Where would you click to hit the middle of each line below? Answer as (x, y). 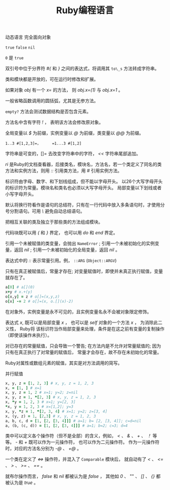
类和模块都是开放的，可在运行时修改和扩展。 (52, 79)
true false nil (20, 48)
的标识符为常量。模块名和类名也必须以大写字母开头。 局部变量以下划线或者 (83, 188)
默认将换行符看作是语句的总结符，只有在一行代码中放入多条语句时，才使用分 (85, 205)
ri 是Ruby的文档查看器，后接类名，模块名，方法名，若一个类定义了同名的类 (83, 165)
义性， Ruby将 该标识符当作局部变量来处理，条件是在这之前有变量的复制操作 (85, 329)
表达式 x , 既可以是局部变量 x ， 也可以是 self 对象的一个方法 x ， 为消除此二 (84, 322)
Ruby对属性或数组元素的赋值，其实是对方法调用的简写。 (64, 363)
